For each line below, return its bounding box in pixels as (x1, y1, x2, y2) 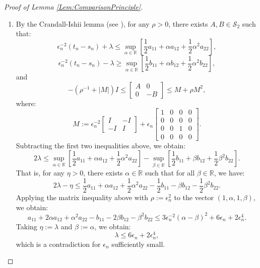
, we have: (214, 167, 245, 178)
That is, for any (16, 167, 64, 178)
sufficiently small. (111, 238, 165, 249)
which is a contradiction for (16, 238, 101, 249)
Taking (16, 221, 37, 231)
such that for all (145, 167, 195, 178)
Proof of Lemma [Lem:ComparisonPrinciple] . (4, 2, 143, 12)
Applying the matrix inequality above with (16, 192, 148, 202)
